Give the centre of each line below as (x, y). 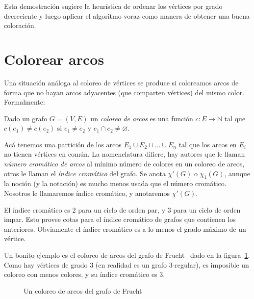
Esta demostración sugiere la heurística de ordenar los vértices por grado (113, 6)
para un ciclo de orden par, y (122, 209)
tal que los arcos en (208, 144)
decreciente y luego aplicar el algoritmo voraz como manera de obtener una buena (127, 15)
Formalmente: (25, 102)
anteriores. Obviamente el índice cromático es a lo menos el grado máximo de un (125, 229)
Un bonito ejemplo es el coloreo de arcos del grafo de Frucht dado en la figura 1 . (127, 255)
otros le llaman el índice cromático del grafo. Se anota (85, 173)
